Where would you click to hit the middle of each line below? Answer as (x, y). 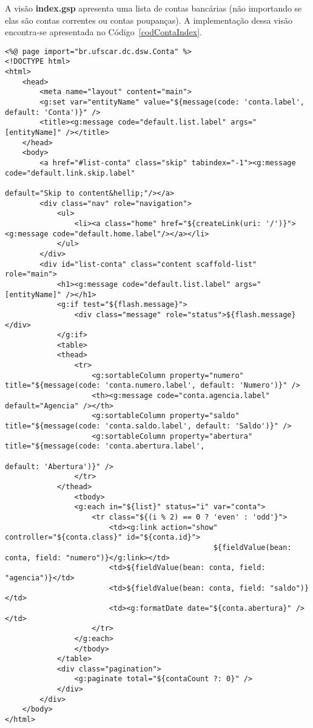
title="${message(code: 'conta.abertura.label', (105, 446)
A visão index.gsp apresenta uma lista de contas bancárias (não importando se (153, 8)
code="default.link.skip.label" (70, 173)
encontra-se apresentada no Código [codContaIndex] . (103, 32)
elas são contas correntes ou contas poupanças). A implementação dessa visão (149, 20)
